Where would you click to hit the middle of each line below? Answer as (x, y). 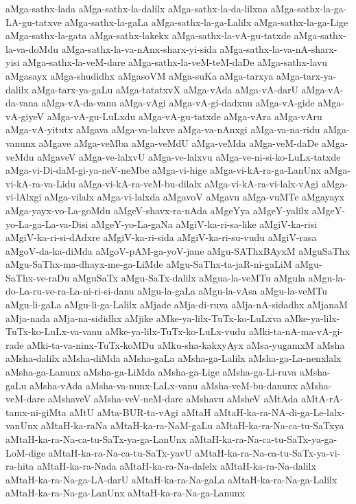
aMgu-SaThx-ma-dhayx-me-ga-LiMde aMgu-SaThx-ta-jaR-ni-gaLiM (149, 264)
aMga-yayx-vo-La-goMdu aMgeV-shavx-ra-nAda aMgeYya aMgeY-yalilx (157, 210)
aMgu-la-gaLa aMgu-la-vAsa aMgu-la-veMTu (233, 291)
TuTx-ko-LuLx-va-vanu (54, 331)
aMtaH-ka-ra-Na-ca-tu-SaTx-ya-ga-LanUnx (96, 439)
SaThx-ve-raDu (38, 277)
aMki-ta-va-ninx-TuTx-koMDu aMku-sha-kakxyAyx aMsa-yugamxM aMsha (186, 344)
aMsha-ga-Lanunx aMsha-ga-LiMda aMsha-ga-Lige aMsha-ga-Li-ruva (151, 372)
